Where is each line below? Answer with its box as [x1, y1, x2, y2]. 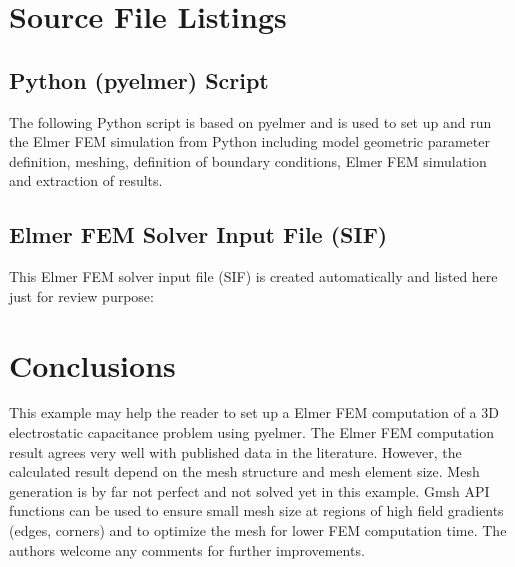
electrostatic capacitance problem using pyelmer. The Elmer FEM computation [9, 422, 495, 443]
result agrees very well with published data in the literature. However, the [9, 441, 462, 462]
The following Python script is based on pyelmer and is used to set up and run [9, 111, 492, 132]
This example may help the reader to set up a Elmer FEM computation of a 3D [9, 402, 499, 423]
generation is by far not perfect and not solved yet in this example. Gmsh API [9, 480, 490, 501]
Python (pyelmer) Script [9, 64, 269, 95]
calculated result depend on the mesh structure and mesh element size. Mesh [9, 461, 480, 482]
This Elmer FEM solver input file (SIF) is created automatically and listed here [9, 266, 498, 287]
